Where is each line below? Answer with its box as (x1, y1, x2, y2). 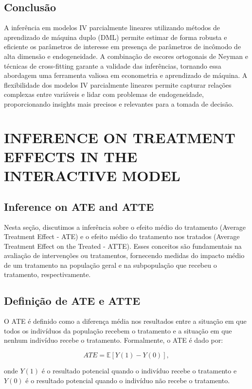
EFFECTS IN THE (4, 146, 138, 166)
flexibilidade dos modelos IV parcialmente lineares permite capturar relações (4, 79, 232, 90)
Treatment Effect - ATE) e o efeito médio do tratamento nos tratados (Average (4, 231, 240, 241)
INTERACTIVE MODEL (4, 166, 180, 185)
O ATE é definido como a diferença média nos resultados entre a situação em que (4, 316, 247, 326)
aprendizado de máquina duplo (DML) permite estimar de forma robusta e (4, 32, 227, 42)
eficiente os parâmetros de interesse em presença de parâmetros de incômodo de (4, 41, 241, 52)
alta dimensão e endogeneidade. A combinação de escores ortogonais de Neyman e (4, 51, 248, 61)
